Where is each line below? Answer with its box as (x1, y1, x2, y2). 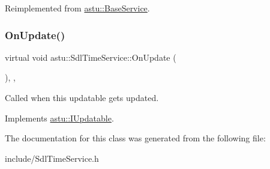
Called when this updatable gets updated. (5, 91, 159, 103)
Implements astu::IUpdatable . (5, 111, 114, 124)
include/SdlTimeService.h (5, 152, 99, 164)
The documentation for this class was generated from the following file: (5, 132, 266, 144)
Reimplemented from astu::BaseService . (5, 2, 150, 14)
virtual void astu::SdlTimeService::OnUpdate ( (5, 51, 176, 63)
